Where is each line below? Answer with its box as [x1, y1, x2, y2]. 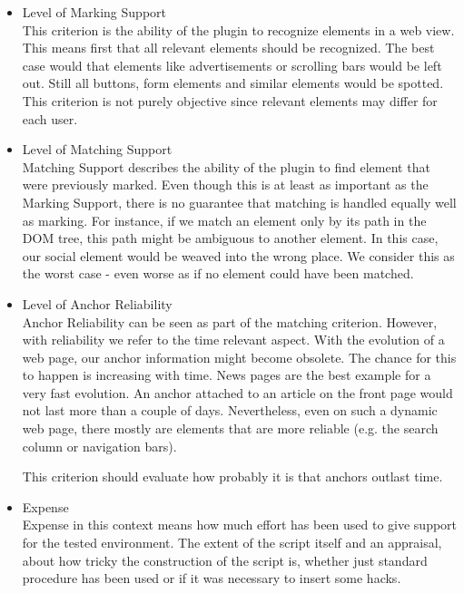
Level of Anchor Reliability [22, 294, 173, 313]
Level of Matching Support [22, 140, 173, 159]
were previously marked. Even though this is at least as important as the [22, 175, 429, 194]
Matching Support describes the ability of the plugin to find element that [22, 157, 430, 176]
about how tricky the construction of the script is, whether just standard [22, 550, 428, 569]
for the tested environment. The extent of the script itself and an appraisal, [22, 533, 442, 552]
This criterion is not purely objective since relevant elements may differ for [22, 91, 438, 110]
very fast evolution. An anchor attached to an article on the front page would [22, 383, 453, 402]
